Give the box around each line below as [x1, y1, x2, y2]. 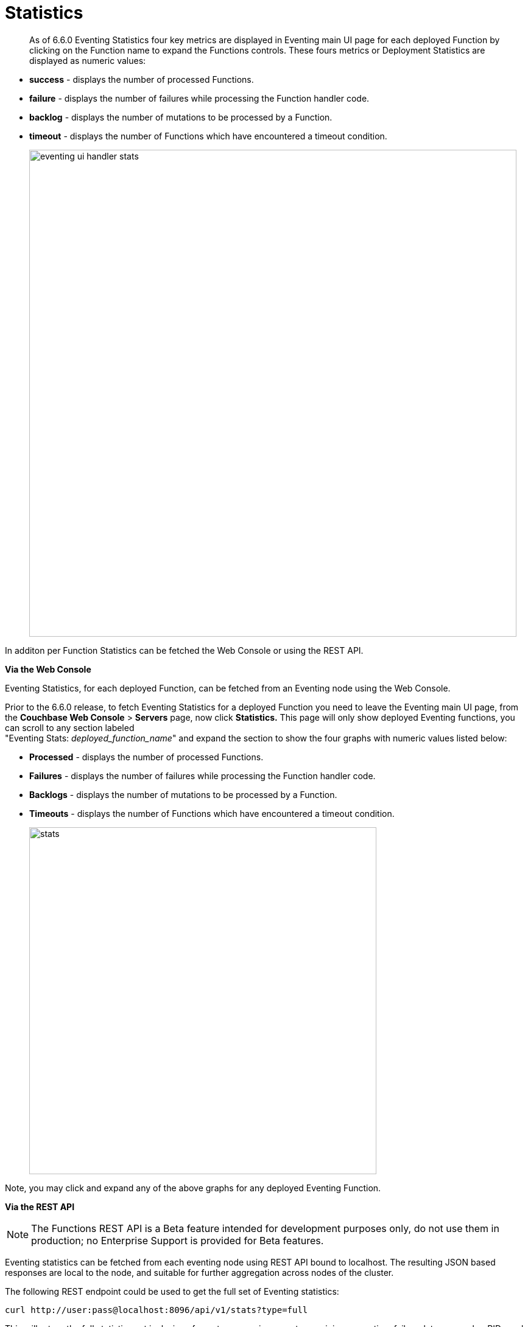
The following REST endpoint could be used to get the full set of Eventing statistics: [5, 1286, 339, 1297]
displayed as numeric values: [29, 55, 146, 66]
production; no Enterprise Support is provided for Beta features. [31, 1234, 324, 1247]
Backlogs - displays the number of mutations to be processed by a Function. [29, 789, 337, 800]
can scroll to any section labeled [5, 722, 135, 733]
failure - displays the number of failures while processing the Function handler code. [29, 93, 370, 103]
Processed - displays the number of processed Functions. [29, 751, 264, 762]
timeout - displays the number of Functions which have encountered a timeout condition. [29, 130, 387, 141]
